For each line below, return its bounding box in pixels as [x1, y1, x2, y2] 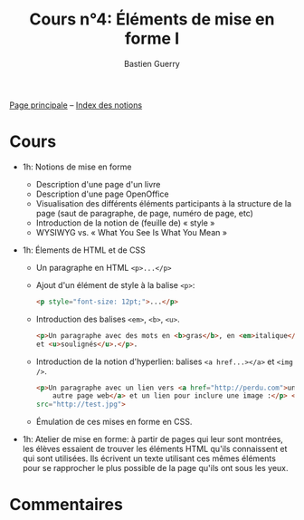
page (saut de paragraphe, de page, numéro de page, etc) [35, 207, 253, 218]
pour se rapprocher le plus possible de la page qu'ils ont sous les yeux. [22, 463, 289, 474]
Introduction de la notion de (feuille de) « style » [35, 217, 215, 228]
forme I [124, 28, 180, 49]
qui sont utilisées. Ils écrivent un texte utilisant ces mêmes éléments [22, 453, 276, 464]
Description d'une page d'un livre [35, 178, 161, 189]
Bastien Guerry [123, 58, 181, 69]
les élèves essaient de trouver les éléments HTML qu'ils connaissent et [22, 444, 288, 455]
